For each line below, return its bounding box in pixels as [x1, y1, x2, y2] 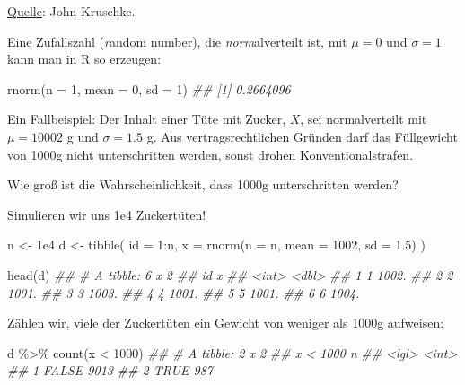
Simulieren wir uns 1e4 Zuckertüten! [7, 205, 206, 223]
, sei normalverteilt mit [300, 109, 427, 128]
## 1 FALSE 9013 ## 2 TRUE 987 [7, 361, 213, 380]
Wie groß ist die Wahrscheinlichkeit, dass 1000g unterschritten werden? [7, 175, 399, 194]
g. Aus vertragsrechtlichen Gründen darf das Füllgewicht [146, 127, 458, 145]
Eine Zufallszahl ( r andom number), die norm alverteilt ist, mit [7, 31, 347, 50]
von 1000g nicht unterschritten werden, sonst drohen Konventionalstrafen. [7, 144, 414, 163]
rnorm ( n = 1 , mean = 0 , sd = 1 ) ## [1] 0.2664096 [7, 79, 291, 98]
